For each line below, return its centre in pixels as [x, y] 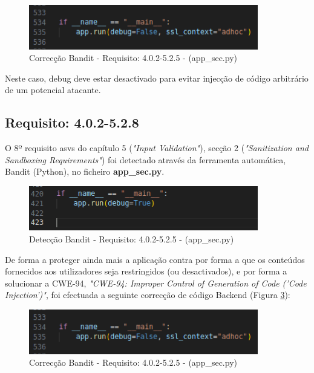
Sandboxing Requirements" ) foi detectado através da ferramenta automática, [146, 159]
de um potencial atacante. [53, 90]
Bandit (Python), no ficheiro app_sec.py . [85, 171]
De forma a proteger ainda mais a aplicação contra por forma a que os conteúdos [155, 259]
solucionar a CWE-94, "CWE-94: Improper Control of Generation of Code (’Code [156, 283]
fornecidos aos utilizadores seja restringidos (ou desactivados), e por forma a [146, 271]
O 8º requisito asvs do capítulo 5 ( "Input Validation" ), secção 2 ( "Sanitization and [157, 148]
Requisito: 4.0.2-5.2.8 [72, 122]
